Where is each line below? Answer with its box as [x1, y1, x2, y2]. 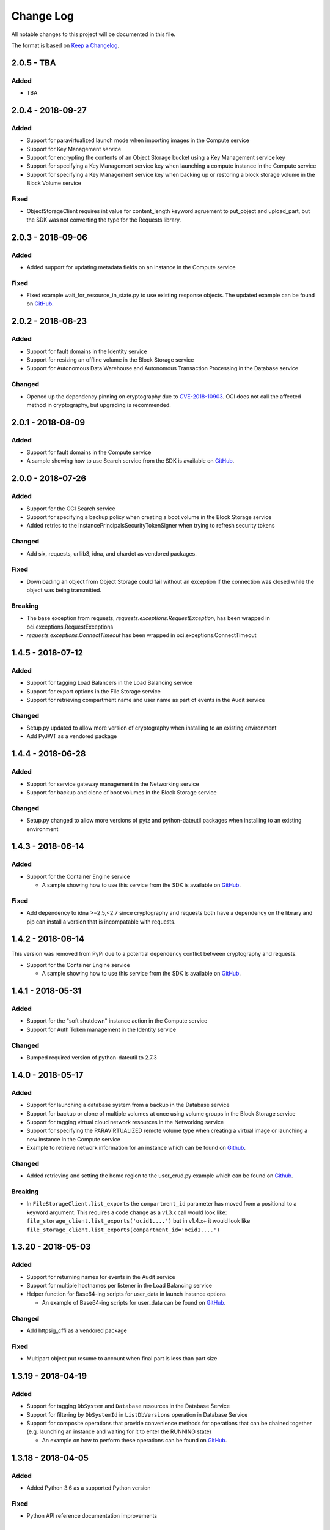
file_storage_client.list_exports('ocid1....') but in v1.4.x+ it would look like [26, 1217, 251, 1225]
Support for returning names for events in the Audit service [26, 1273, 175, 1280]
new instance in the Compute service [26, 1135, 120, 1143]
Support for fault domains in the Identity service [26, 348, 147, 355]
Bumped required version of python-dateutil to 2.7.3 [26, 1053, 157, 1061]
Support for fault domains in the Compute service [26, 449, 152, 456]
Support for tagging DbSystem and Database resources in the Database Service [26, 1402, 230, 1410]
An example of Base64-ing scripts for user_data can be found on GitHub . [42, 1299, 226, 1306]
